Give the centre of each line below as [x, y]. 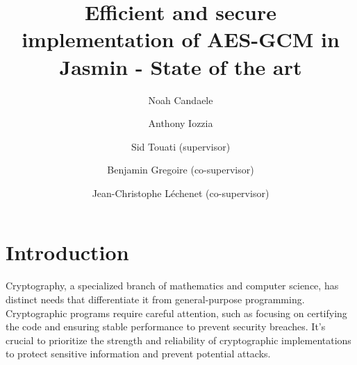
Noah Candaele [181, 100]
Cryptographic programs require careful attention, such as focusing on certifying [176, 313]
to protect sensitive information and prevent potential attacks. [138, 354]
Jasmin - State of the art [181, 66]
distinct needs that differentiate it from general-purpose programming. [155, 299]
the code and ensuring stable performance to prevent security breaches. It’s [166, 326]
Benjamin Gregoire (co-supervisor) [181, 170]
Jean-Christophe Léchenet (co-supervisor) [181, 193]
